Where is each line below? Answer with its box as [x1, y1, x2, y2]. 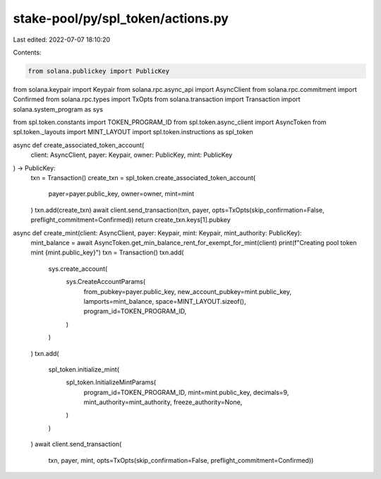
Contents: [13, 48, 42, 57]
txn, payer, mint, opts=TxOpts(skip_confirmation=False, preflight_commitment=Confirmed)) [48, 456, 314, 464]
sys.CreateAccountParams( [66, 278, 146, 286]
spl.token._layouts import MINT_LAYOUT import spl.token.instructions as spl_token [13, 128, 253, 136]
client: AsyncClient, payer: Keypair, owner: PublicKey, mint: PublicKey [30, 150, 233, 159]
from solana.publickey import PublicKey [28, 67, 169, 75]
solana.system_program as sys [13, 105, 104, 113]
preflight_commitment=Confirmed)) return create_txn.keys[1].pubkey [30, 215, 231, 224]
